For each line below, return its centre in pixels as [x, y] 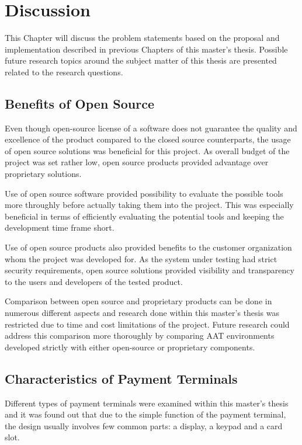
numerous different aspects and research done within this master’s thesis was [142, 313]
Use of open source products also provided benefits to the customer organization [148, 247]
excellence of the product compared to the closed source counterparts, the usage [148, 139]
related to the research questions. [64, 72]
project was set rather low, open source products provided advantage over [137, 162]
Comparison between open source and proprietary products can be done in [138, 301]
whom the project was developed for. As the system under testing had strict [141, 258]
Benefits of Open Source [80, 103]
